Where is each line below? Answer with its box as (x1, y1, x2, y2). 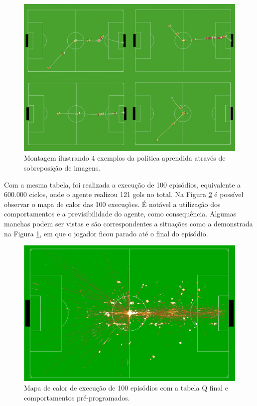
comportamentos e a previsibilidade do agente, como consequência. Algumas (4, 208, 237, 219)
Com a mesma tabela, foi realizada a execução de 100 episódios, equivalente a (4, 179, 241, 190)
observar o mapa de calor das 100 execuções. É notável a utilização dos (4, 199, 221, 209)
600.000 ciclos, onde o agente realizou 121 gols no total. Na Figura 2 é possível (4, 189, 244, 200)
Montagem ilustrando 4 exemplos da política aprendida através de (24, 153, 226, 163)
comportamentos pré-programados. (24, 392, 130, 403)
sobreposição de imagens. (24, 163, 101, 173)
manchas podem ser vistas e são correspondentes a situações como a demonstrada (4, 218, 253, 228)
